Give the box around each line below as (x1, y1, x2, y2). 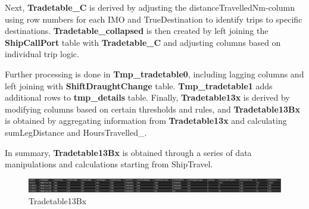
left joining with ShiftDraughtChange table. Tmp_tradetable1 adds (5, 79, 273, 92)
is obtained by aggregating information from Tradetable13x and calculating (5, 114, 287, 127)
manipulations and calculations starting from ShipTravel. (5, 158, 213, 170)
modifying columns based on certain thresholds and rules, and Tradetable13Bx (5, 102, 300, 115)
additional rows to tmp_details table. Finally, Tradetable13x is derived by (5, 91, 290, 104)
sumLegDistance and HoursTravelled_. (5, 126, 147, 138)
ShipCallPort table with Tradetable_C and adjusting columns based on (5, 36, 281, 48)
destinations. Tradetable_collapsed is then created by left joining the (5, 24, 269, 37)
